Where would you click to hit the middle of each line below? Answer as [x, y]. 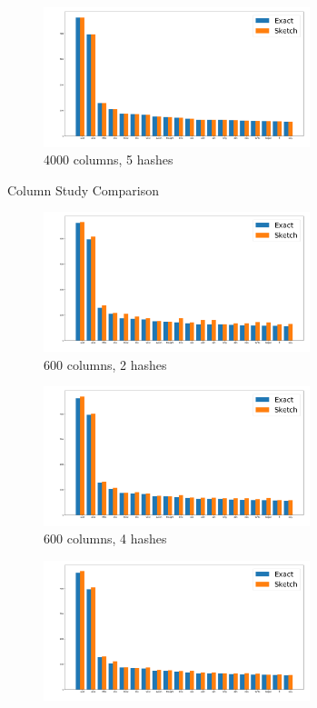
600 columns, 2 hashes [105, 364]
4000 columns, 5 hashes [109, 160]
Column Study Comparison [83, 189]
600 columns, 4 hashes [105, 538]
